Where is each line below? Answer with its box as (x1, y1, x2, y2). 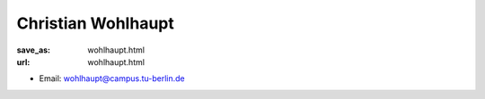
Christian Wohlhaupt (16, 13, 174, 33)
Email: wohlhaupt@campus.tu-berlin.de (39, 73, 185, 84)
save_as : (16, 45, 51, 55)
